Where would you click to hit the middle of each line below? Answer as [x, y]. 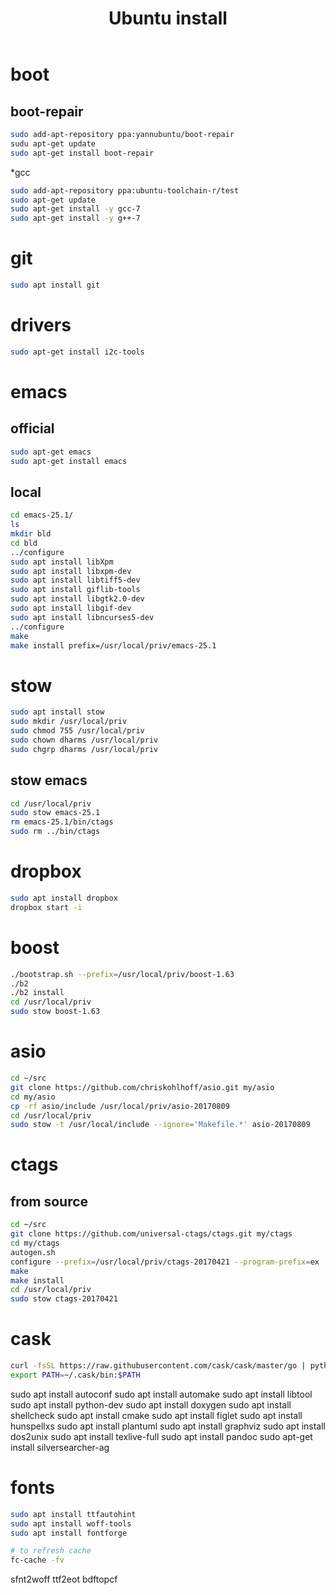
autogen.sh [33, 1252]
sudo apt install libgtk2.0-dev [77, 599]
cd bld [24, 543]
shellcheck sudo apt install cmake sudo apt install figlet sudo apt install [156, 1415]
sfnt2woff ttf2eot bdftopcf [64, 1579]
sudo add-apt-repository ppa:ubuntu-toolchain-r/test [125, 190]
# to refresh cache [51, 1551]
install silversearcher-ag [60, 1447]
